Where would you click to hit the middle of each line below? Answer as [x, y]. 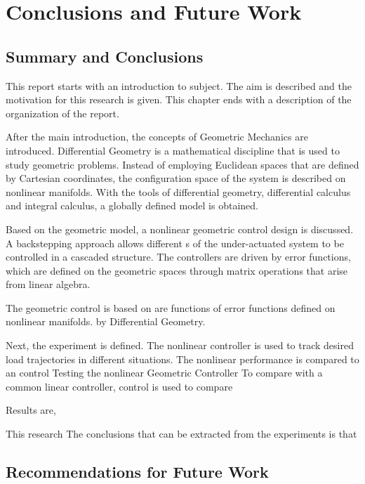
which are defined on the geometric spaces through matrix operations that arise [177, 270]
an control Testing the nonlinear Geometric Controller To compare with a [164, 373]
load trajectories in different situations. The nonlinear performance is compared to [182, 359]
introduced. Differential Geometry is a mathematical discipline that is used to [173, 150]
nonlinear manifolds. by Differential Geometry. [106, 321]
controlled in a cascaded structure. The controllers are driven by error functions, [178, 257]
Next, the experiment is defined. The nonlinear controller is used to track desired [180, 345]
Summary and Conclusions [105, 56]
